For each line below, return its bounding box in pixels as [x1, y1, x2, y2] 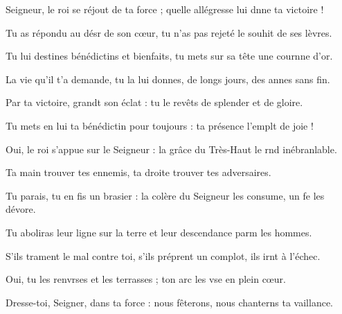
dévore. [6, 202, 36, 216]
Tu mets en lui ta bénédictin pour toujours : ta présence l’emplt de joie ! [6, 118, 314, 132]
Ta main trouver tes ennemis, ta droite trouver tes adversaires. [6, 165, 271, 180]
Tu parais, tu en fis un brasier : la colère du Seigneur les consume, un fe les [6, 188, 325, 202]
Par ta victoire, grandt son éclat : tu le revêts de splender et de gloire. [6, 95, 303, 110]
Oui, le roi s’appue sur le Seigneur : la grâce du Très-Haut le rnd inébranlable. [6, 141, 337, 156]
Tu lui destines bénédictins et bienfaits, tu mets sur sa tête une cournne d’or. [6, 49, 333, 63]
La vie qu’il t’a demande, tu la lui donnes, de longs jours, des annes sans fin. [6, 71, 330, 86]
